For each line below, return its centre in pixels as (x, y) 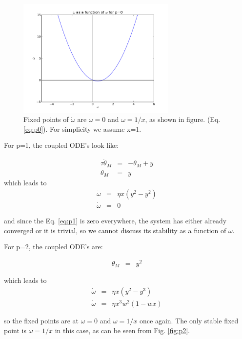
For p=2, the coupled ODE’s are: (53, 247)
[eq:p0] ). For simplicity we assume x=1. (82, 129)
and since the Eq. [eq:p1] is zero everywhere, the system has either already (115, 221)
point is (15, 330)
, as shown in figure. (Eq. (183, 119)
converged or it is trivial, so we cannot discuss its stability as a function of (115, 230)
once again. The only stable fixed (189, 321)
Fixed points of (46, 119)
